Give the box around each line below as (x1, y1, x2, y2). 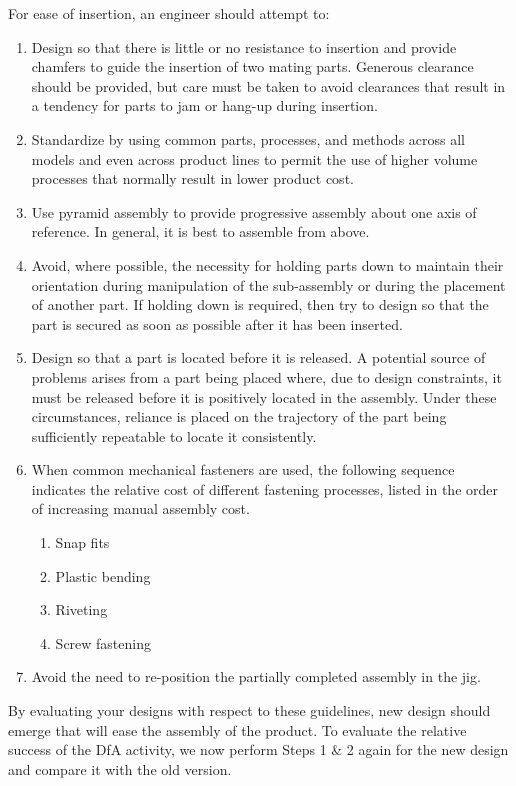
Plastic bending (55, 565, 151, 586)
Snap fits (55, 532, 110, 553)
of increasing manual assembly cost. (31, 498, 250, 519)
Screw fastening (55, 632, 151, 653)
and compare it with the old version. (8, 758, 232, 779)
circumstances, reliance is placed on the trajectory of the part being (31, 406, 447, 427)
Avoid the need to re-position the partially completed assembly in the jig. (31, 666, 481, 687)
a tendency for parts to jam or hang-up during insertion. (31, 95, 378, 116)
